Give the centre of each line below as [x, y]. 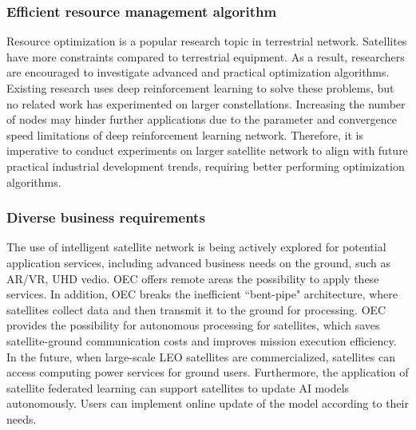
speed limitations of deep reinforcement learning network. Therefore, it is [185, 134]
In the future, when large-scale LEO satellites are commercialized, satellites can [201, 356]
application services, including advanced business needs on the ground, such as [198, 262]
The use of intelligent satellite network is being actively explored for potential [196, 247]
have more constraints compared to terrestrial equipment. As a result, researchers [206, 56]
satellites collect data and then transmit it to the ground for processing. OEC [196, 309]
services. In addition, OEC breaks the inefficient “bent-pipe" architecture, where [202, 294]
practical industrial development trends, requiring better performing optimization [206, 166]
